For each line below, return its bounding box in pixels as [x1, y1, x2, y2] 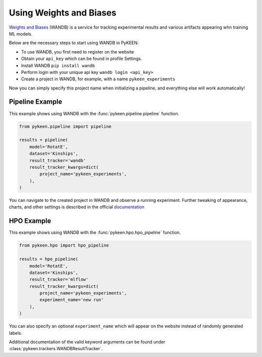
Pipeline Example [9, 98, 63, 106]
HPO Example [9, 217, 51, 225]
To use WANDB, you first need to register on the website [21, 49, 134, 54]
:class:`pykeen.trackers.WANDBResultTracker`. [9, 346, 103, 352]
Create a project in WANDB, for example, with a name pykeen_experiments [21, 76, 176, 82]
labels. [9, 330, 22, 336]
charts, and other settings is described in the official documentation [9, 204, 145, 210]
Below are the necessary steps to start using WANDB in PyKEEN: [9, 40, 139, 46]
